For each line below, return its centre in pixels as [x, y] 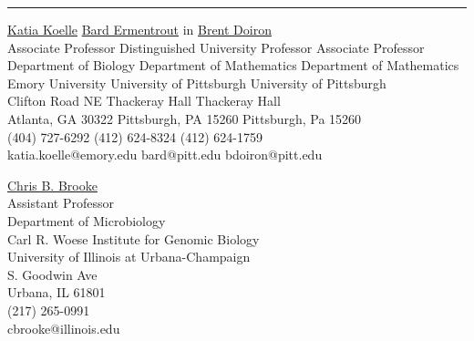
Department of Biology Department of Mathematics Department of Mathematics [233, 65]
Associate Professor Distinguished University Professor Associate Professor [216, 47]
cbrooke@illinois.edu [64, 328]
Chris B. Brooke [52, 185]
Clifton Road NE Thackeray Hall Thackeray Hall [144, 101]
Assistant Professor [61, 203]
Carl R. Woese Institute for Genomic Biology [134, 238]
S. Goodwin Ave [52, 274]
